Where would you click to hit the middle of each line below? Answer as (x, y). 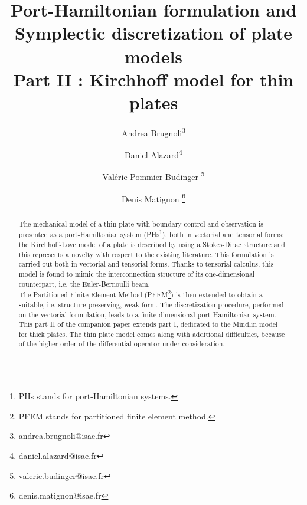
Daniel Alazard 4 (153, 154)
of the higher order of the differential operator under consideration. (122, 344)
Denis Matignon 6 (153, 198)
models (153, 56)
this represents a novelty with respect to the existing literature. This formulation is (146, 254)
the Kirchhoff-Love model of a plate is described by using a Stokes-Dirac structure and (152, 244)
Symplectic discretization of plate (153, 33)
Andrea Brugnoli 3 (153, 132)
